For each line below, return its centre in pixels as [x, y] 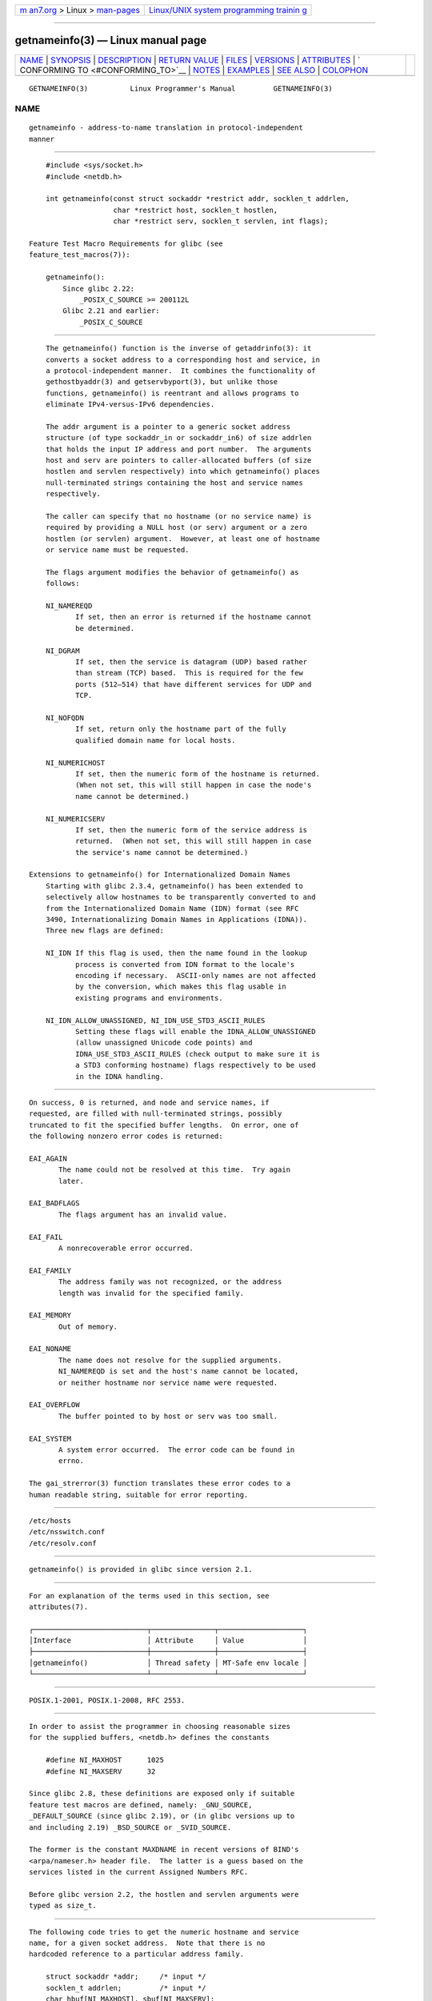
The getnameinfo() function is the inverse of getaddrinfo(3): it [178, 349]
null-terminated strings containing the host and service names [174, 483]
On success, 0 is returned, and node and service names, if [149, 1102]
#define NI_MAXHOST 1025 [104, 1760]
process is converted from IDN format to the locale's [185, 964]
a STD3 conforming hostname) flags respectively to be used [195, 1065]
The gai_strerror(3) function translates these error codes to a [160, 1484]
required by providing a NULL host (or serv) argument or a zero [176, 527]
